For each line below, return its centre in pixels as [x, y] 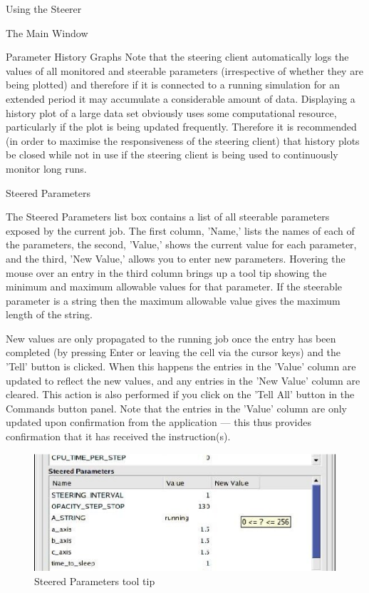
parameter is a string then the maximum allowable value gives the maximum [173, 300]
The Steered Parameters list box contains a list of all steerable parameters [168, 217]
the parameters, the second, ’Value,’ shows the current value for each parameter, [181, 244]
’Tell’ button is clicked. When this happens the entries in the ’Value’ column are [181, 366]
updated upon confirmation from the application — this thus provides [158, 422]
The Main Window [47, 32]
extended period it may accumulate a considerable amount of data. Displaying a [181, 98]
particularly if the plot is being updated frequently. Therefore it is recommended [181, 127]
